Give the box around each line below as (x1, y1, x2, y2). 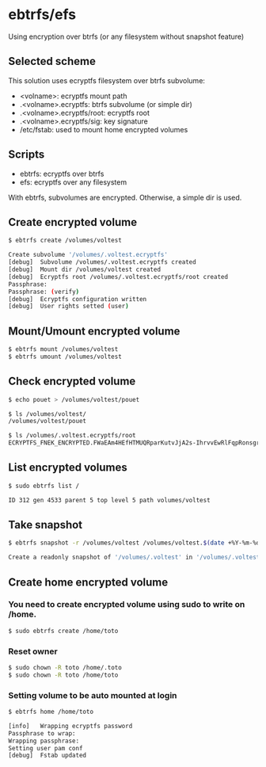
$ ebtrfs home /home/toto (8, 708, 93, 716)
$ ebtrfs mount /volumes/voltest (8, 345, 119, 353)
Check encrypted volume (8, 375, 136, 388)
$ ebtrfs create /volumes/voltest (8, 236, 123, 245)
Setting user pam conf (8, 744, 83, 752)
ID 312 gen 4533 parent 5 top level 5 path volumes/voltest (8, 496, 211, 504)
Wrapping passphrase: (8, 737, 80, 745)
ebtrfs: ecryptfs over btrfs (19, 169, 104, 178)
